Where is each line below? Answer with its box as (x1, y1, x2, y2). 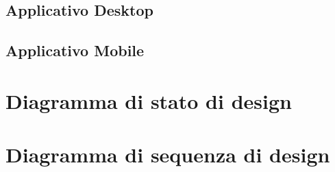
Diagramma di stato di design (5, 86, 292, 114)
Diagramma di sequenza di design (5, 140, 330, 169)
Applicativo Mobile (5, 40, 145, 61)
